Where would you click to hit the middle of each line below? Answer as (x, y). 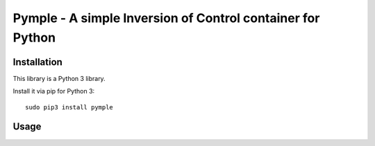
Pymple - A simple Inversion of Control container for (166, 18)
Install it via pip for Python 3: (54, 91)
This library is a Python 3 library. (59, 78)
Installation (37, 62)
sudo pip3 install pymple (69, 107)
